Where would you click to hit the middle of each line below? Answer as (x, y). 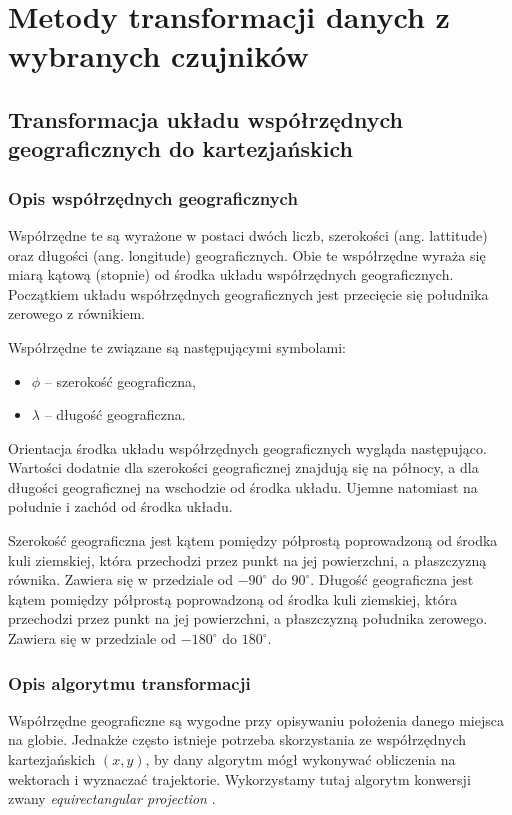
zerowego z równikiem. (76, 313)
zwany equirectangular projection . (112, 798)
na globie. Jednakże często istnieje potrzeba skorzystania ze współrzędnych (237, 739)
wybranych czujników (158, 55)
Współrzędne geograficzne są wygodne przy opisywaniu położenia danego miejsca (256, 719)
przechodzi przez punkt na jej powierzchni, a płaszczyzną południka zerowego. (248, 618)
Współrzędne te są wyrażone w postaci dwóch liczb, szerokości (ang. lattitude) (248, 234)
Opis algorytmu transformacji (129, 682)
